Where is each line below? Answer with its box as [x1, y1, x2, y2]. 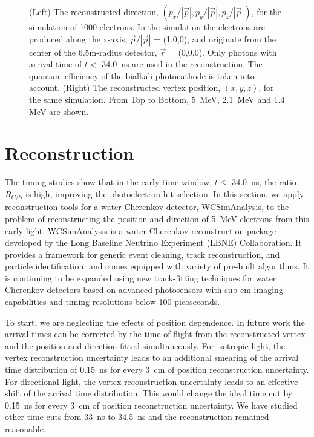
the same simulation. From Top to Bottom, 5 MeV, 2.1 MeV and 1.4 [29, 93, 285, 105]
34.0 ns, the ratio [232, 176, 296, 188]
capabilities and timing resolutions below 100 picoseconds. [5, 295, 220, 308]
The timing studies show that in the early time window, [5, 176, 212, 188]
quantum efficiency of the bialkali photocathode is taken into [29, 69, 255, 82]
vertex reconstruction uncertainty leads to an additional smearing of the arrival [5, 351, 299, 364]
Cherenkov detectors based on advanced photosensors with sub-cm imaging [5, 283, 283, 296]
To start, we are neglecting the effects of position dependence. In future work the [5, 315, 305, 328]
